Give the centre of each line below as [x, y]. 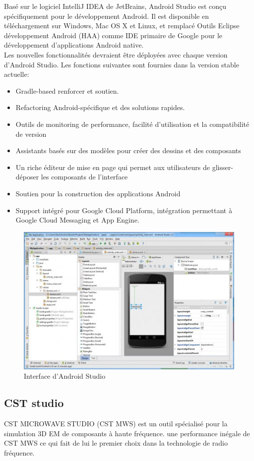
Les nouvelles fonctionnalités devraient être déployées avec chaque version [116, 54]
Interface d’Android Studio [65, 376]
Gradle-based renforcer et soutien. [67, 90]
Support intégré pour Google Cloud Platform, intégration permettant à [124, 210]
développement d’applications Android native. [74, 45]
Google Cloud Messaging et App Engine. [77, 220]
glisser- [222, 167]
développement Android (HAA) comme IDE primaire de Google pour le [113, 35]
